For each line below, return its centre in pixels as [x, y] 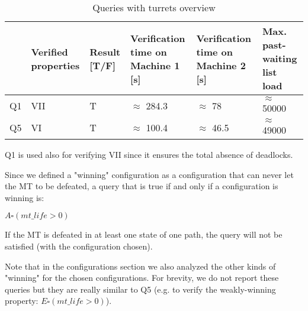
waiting [280, 58]
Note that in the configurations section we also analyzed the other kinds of [140, 266]
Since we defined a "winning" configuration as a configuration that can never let [149, 174]
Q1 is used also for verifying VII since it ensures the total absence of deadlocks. [149, 154]
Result [105, 51]
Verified [49, 51]
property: [22, 301]
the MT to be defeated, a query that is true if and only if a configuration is [142, 186]
